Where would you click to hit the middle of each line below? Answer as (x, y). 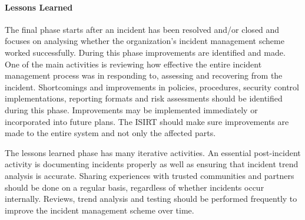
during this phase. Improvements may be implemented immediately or (131, 109)
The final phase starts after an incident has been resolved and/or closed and (142, 29)
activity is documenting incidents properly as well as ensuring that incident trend (152, 164)
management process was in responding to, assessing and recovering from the (144, 75)
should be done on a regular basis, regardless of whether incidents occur (135, 187)
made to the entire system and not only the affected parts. (110, 133)
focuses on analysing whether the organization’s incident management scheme (145, 41)
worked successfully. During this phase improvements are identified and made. (145, 52)
